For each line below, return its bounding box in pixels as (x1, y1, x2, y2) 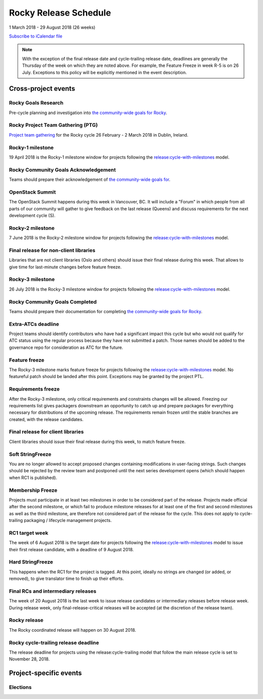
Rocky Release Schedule (9, 7, 112, 18)
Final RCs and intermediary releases (9, 588, 97, 595)
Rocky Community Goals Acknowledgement (9, 166, 116, 173)
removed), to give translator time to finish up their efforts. (9, 576, 124, 581)
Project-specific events (9, 669, 82, 678)
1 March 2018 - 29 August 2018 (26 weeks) (9, 24, 95, 30)
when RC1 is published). (9, 475, 57, 480)
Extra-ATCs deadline (9, 320, 59, 327)
